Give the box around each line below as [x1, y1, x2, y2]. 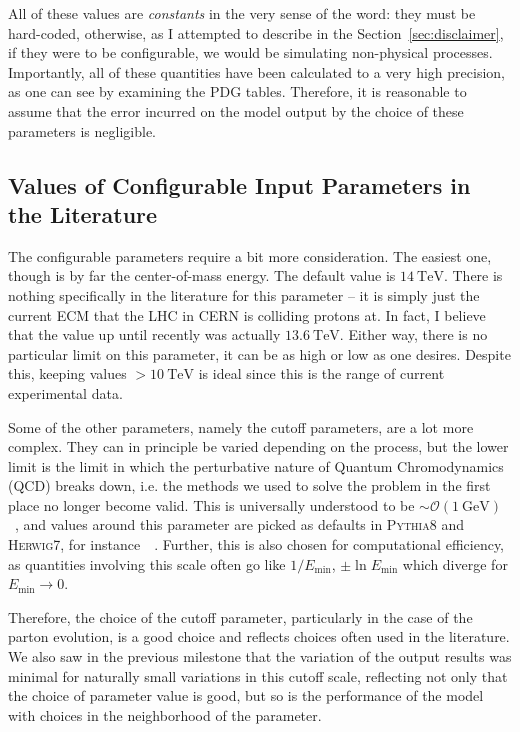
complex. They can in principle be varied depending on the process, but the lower [8, 436, 509, 457]
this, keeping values [8, 363, 127, 384]
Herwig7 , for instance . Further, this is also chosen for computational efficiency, [8, 534, 505, 555]
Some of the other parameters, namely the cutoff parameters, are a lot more [8, 416, 474, 437]
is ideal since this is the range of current [198, 363, 445, 384]
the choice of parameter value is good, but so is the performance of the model [8, 685, 484, 706]
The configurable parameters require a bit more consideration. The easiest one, [8, 245, 492, 266]
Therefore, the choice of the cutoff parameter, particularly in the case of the [8, 606, 473, 627]
